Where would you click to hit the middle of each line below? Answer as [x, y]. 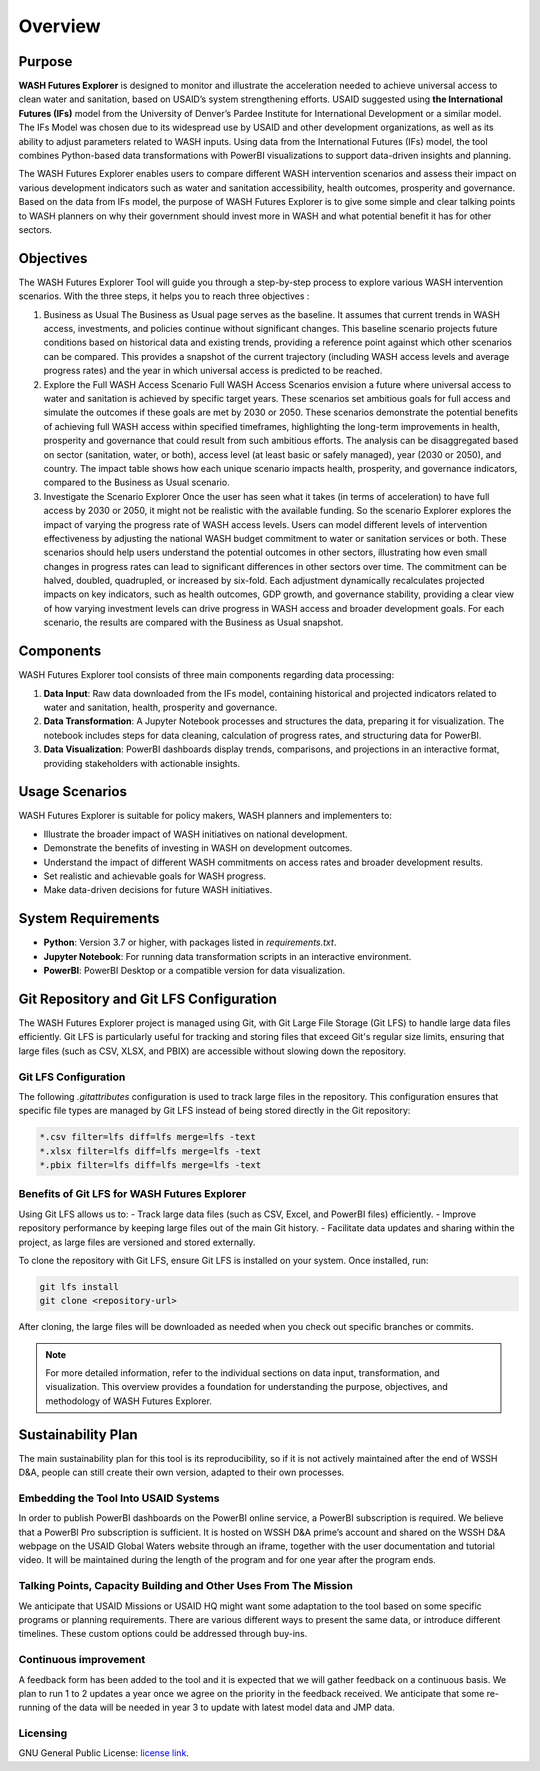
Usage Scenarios [72, 791]
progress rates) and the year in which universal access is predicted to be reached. [213, 371]
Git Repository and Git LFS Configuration [147, 998]
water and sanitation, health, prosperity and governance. [160, 707]
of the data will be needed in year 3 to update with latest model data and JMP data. [223, 1707]
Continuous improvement [82, 1660]
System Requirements [89, 918]
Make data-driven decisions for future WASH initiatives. [158, 890]
